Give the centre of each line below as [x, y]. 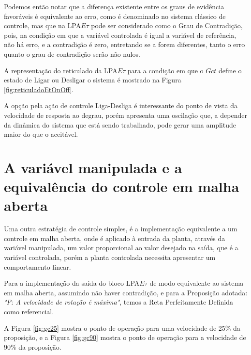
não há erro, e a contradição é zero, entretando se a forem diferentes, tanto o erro [125, 44]
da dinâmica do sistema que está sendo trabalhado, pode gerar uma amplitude [120, 124]
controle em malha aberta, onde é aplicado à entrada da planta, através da [115, 238]
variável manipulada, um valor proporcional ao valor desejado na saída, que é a [121, 248]
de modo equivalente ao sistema [197, 283]
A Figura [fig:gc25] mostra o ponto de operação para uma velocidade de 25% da [122, 328]
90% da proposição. [33, 347]
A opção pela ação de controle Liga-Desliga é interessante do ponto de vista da [121, 105]
